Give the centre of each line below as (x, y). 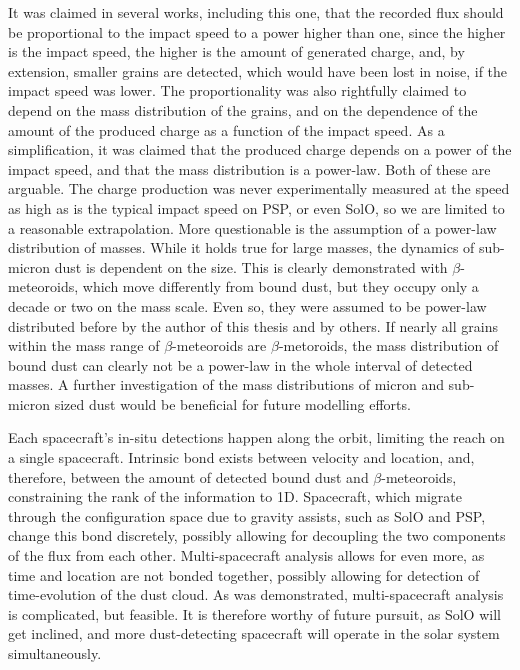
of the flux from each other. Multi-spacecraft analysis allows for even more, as (246, 555)
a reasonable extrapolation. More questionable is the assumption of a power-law (252, 227)
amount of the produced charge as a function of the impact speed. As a (226, 129)
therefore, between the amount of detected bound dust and (188, 476)
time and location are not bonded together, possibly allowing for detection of (244, 574)
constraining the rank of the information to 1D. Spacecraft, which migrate (235, 496)
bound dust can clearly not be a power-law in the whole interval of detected (240, 364)
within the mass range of (84, 345)
